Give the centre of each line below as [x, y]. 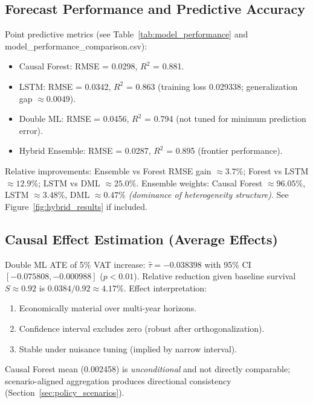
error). [31, 130]
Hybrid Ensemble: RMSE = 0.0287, [85, 151]
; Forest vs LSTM [276, 170]
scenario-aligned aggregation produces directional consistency [118, 380]
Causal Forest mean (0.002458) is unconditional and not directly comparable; [148, 369]
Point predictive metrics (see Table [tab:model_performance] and [127, 34]
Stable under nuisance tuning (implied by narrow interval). [128, 348]
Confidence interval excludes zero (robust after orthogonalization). [142, 328]
